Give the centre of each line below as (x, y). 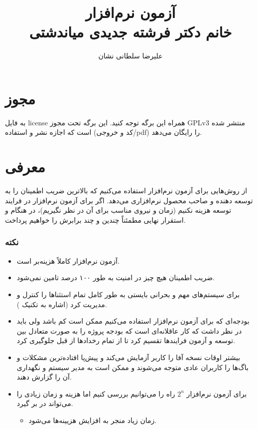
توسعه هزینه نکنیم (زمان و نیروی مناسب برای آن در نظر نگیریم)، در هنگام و (118, 210)
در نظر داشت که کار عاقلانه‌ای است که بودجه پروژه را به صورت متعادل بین (129, 330)
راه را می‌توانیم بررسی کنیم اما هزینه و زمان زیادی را (96, 393)
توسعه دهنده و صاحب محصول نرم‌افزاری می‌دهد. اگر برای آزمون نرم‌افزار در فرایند (129, 200)
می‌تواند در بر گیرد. (45, 403)
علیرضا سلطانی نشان (130, 56)
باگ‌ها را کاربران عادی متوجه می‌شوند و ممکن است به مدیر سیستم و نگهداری (132, 367)
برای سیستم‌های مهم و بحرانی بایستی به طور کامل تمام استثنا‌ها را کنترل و (128, 294)
